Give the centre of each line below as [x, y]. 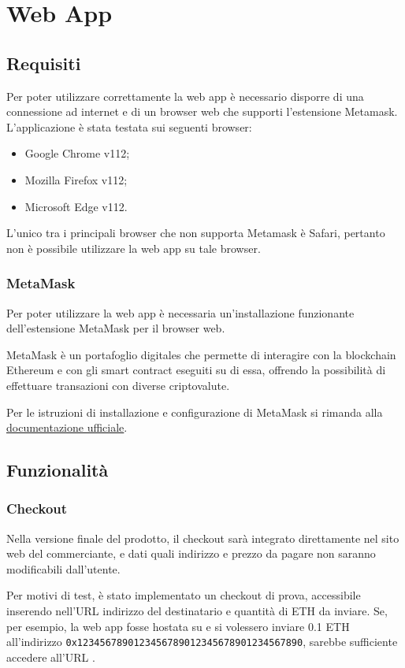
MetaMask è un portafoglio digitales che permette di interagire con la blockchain [201, 354]
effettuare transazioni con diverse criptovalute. [118, 385]
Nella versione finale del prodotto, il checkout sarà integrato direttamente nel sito [203, 538]
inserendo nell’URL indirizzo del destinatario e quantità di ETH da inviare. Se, [197, 611]
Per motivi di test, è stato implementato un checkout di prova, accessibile [184, 595]
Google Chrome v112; [77, 153]
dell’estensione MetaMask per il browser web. [116, 328]
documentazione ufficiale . [67, 427]
